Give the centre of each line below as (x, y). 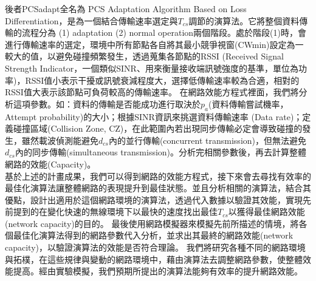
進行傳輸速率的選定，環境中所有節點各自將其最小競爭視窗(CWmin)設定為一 (154, 44)
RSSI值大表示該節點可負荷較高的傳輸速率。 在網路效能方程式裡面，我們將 (152, 92)
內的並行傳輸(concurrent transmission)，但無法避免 (208, 140)
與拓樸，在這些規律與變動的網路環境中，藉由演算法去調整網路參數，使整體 (154, 259)
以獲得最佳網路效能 (266, 212)
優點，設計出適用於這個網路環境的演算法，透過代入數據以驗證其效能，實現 (154, 199)
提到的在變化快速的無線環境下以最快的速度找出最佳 (115, 212)
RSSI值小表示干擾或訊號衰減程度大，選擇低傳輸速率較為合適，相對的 (162, 80)
